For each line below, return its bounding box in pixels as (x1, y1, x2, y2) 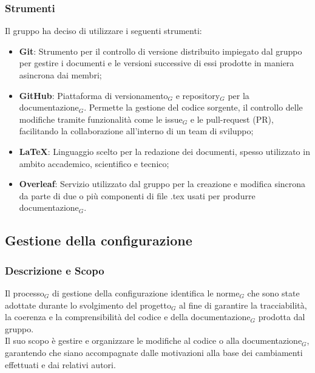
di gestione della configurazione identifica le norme (52, 286, 240, 299)
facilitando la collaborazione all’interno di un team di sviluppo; (19, 125, 254, 137)
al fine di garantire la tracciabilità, (179, 298, 307, 311)
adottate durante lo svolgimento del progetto (5, 298, 171, 311)
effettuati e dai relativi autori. (5, 358, 116, 371)
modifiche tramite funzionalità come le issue (19, 112, 183, 125)
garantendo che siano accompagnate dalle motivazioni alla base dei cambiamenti (5, 346, 303, 358)
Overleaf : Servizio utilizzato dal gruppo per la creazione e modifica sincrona (19, 177, 306, 190)
